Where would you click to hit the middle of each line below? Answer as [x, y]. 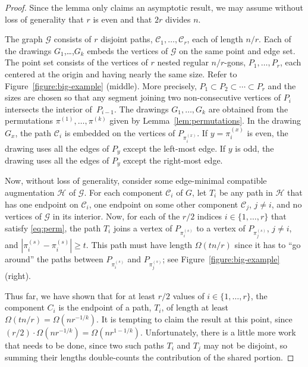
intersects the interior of [48, 109]
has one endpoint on [42, 204]
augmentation [30, 192]
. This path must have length [139, 245]
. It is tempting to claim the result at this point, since [194, 319]
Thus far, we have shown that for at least [80, 295]
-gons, [235, 62]
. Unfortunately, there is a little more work [218, 332]
